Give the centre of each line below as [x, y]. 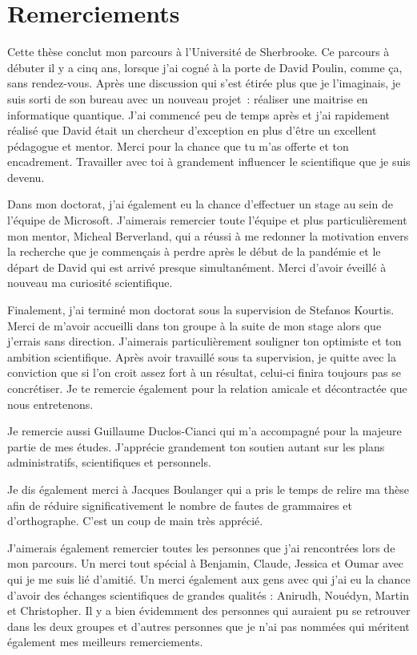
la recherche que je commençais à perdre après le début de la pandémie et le [194, 251]
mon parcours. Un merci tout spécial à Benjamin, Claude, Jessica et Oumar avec [206, 563]
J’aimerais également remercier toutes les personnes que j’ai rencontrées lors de [201, 547]
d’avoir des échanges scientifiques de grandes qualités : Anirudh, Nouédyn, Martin [208, 594]
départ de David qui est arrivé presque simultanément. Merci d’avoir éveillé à [197, 267]
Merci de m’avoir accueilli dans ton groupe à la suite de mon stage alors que [194, 325]
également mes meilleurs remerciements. [105, 642]
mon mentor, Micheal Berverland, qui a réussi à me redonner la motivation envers [208, 235]
